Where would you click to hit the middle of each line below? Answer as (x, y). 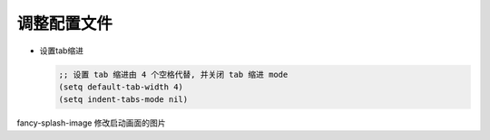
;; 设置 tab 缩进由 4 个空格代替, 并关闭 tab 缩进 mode (173, 74)
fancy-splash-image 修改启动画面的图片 (92, 123)
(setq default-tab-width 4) (121, 87)
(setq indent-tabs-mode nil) (123, 100)
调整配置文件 (65, 23)
